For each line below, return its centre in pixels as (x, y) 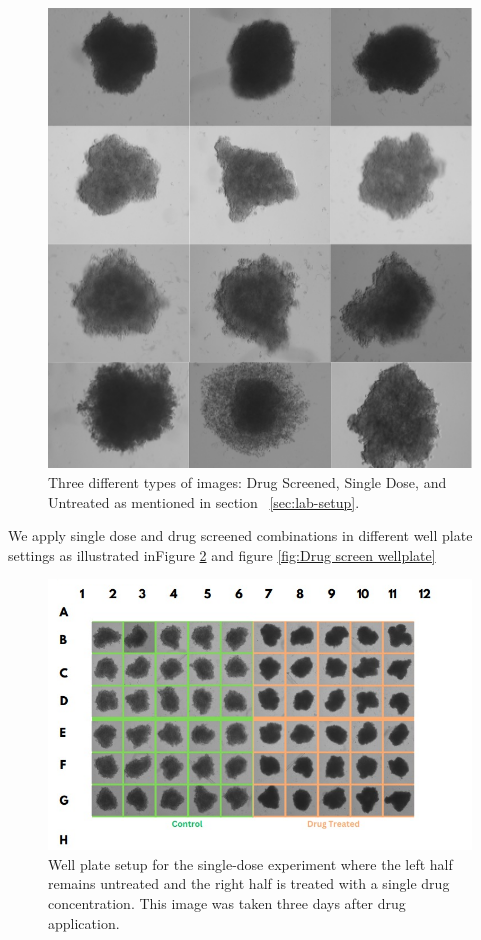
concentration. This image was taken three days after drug (227, 902)
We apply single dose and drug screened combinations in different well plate (240, 535)
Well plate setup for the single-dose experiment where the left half (250, 863)
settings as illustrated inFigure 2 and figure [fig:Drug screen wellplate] (222, 554)
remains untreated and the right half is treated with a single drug (249, 883)
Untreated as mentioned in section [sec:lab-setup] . (204, 501)
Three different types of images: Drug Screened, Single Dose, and (247, 482)
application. (84, 922)
